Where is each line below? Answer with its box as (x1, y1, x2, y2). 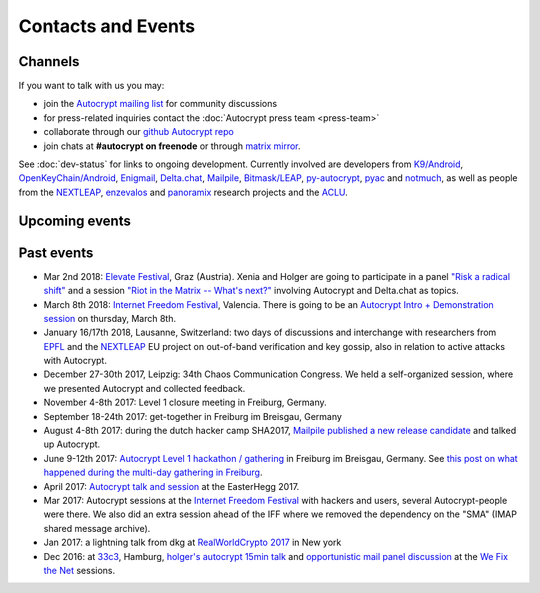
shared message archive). (43, 522, 151, 534)
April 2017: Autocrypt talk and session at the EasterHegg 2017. (43, 480, 300, 492)
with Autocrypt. (43, 355, 107, 367)
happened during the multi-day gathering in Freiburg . (43, 466, 263, 479)
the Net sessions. (43, 564, 115, 576)
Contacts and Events (18, 15, 195, 37)
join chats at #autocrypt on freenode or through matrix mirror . (43, 140, 301, 152)
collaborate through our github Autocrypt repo (43, 126, 234, 138)
